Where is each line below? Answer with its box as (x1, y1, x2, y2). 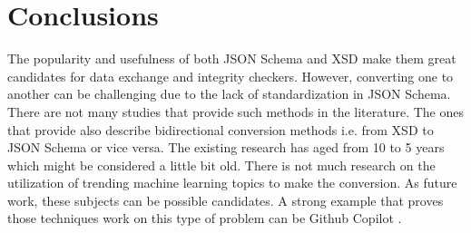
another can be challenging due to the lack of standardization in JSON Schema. (7, 84, 451, 103)
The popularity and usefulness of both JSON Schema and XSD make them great (7, 49, 456, 68)
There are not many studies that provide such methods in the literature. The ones (7, 102, 465, 121)
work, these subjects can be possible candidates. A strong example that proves (7, 190, 444, 209)
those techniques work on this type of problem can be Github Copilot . (7, 209, 402, 228)
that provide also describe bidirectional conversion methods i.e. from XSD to (7, 120, 434, 139)
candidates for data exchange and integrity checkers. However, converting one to (7, 66, 454, 85)
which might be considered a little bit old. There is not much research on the (7, 155, 436, 174)
